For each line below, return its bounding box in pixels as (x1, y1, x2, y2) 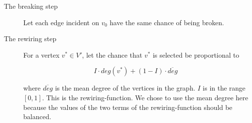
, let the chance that (82, 49, 142, 60)
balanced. (23, 111, 51, 122)
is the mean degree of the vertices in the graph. (55, 83, 195, 93)
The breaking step (4, 1, 58, 11)
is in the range (203, 83, 246, 93)
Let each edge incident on (23, 17, 99, 27)
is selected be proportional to (153, 49, 239, 60)
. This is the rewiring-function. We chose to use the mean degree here (42, 92, 248, 102)
